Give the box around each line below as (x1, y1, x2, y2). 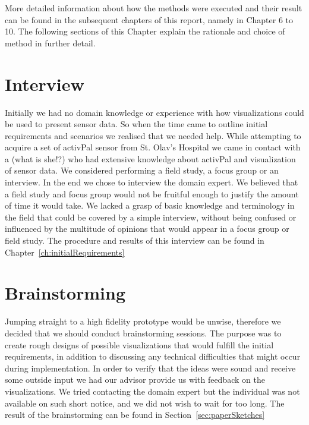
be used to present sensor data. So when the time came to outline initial (5, 118, 268, 130)
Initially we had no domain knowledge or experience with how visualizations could (5, 106, 304, 118)
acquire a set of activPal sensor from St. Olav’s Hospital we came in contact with (5, 141, 301, 153)
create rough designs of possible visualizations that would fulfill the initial (5, 338, 274, 351)
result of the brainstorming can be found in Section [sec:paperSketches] (5, 408, 265, 421)
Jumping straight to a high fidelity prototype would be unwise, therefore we (5, 315, 281, 328)
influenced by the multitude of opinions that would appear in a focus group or (5, 222, 289, 235)
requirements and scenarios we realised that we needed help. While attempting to (5, 129, 301, 141)
